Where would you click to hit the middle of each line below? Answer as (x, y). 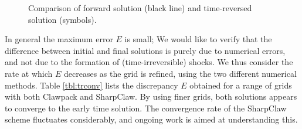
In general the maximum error (59, 39)
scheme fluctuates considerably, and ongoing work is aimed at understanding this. (151, 119)
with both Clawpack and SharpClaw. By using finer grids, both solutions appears (151, 96)
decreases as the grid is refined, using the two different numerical (180, 73)
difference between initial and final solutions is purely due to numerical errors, (145, 50)
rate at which (29, 73)
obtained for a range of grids (241, 85)
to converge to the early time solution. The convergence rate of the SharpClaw (146, 108)
